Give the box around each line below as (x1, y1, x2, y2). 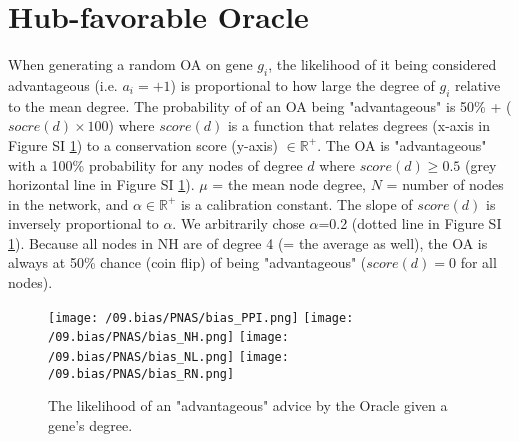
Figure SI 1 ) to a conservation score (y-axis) (8, 134, 279, 155)
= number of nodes (386, 174, 504, 195)
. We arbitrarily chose (172, 213, 305, 234)
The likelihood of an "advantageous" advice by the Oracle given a (48, 395, 448, 416)
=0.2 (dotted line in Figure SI (318, 213, 502, 234)
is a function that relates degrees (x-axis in (227, 115, 491, 136)
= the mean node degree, (212, 174, 367, 195)
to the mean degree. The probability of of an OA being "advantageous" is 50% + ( (8, 95, 512, 116)
